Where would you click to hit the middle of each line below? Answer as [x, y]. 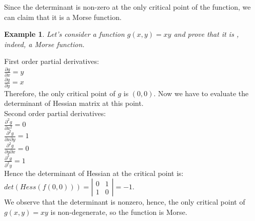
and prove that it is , [206, 34]
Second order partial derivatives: [55, 113]
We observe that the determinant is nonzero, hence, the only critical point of [125, 202]
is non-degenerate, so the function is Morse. [119, 212]
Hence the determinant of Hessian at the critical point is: [94, 173]
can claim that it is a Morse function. [63, 17]
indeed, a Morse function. [44, 44]
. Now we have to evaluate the [201, 93]
